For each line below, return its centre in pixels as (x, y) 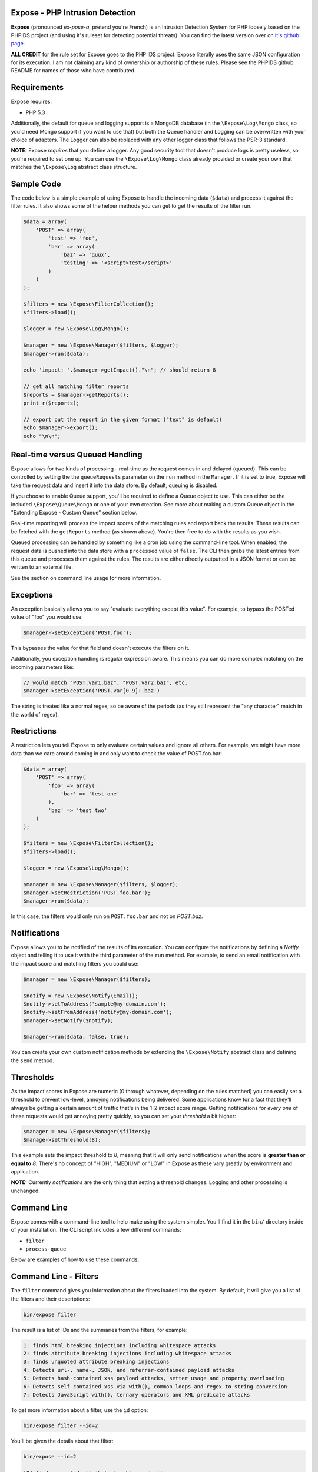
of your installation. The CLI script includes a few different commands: (96, 1230)
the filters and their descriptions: (51, 1299)
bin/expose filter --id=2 (61, 1425)
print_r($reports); (51, 403)
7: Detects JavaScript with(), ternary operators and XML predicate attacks (137, 1395)
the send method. (32, 1060)
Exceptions (32, 595)
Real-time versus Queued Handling (77, 454)
